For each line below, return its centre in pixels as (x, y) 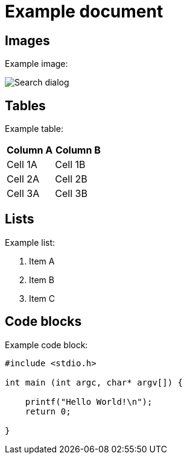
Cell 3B (71, 194)
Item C (42, 298)
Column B (78, 150)
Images (27, 40)
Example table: (34, 129)
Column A (30, 150)
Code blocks (43, 322)
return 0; (48, 411)
